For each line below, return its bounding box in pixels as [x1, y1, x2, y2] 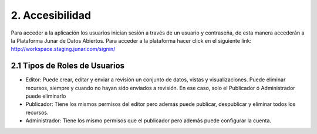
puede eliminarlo [25, 92, 66, 99]
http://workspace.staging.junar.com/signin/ [11, 46, 116, 53]
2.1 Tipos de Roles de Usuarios [11, 61, 125, 71]
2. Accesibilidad [11, 9, 91, 22]
